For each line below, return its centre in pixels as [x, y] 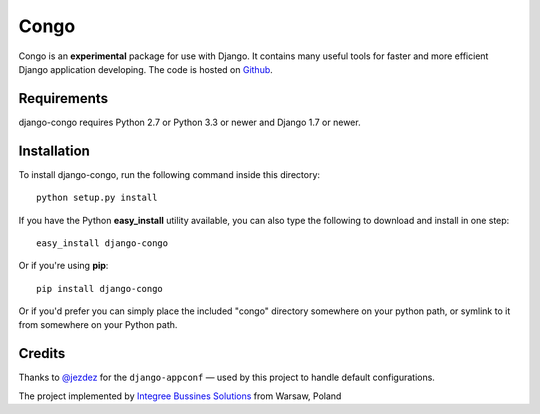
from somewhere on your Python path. [98, 325]
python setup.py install [97, 198]
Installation [54, 150]
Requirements [63, 98]
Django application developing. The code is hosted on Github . [146, 69]
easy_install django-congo [102, 243]
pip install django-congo [100, 288]
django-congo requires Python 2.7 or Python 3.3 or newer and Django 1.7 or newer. [189, 122]
